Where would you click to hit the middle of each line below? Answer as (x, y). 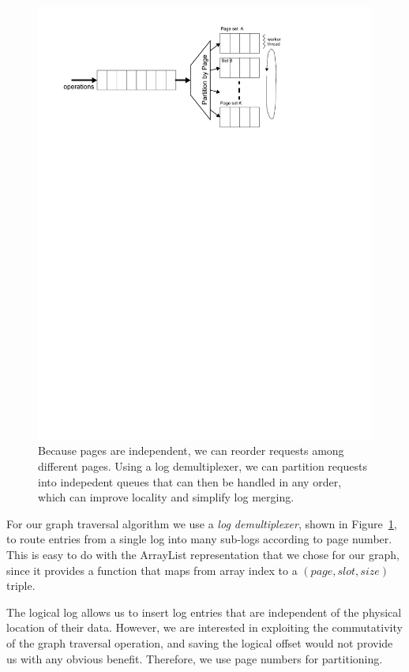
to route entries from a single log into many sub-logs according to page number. (199, 539)
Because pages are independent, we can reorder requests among (191, 451)
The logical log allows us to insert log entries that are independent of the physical (204, 612)
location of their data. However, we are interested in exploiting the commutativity (204, 627)
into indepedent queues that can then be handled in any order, (190, 481)
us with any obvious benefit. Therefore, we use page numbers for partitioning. (195, 658)
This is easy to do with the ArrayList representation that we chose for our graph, (203, 555)
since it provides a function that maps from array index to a (152, 570)
